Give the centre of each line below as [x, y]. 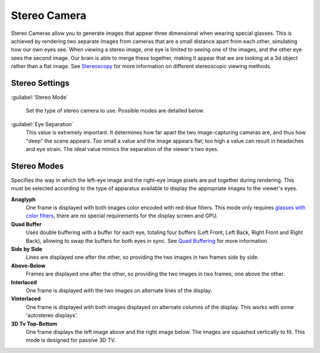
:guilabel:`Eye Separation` [42, 124]
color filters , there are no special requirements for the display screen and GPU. [122, 216]
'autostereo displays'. [52, 315]
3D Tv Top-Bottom [34, 323]
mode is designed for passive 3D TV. [71, 340]
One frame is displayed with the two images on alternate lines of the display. [119, 290]
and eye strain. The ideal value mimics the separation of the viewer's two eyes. [122, 149]
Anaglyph [23, 199]
